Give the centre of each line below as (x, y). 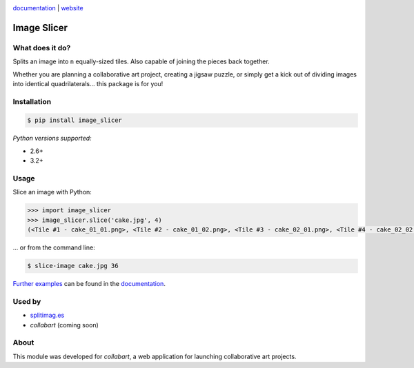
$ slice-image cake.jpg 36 (73, 266)
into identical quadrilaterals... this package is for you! (88, 83)
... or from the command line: (54, 247)
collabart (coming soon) (65, 325)
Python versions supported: (52, 139)
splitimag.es (47, 315)
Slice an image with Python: (52, 192)
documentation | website (48, 8)
